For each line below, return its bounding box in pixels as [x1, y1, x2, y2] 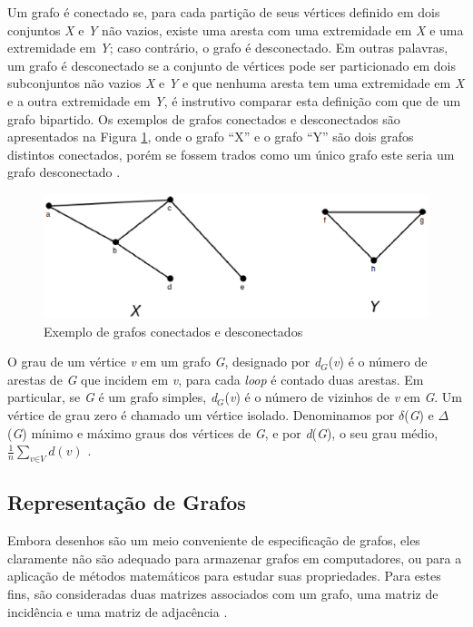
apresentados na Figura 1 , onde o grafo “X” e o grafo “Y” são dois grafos [7, 127, 414, 146]
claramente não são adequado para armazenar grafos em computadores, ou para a [7, 548, 462, 567]
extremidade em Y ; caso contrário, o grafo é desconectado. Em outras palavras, [7, 38, 448, 57]
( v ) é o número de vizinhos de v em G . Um [224, 387, 463, 407]
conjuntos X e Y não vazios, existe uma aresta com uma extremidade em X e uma [7, 20, 464, 39]
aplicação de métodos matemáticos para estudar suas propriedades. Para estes [7, 566, 441, 585]
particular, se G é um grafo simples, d [7, 387, 218, 407]
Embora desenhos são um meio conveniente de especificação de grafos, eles [7, 531, 420, 550]
